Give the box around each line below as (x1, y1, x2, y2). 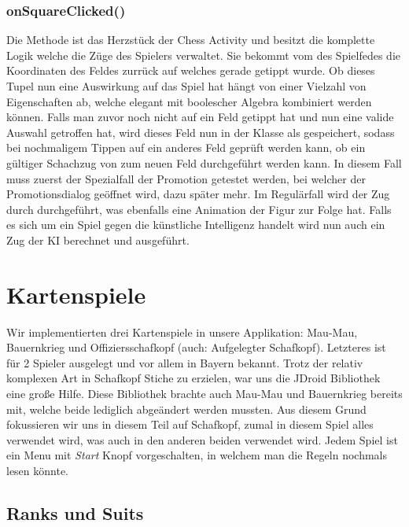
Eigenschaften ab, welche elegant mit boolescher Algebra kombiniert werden (6, 93, 372, 109)
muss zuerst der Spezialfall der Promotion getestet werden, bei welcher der (6, 170, 366, 186)
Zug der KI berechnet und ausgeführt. (6, 231, 190, 248)
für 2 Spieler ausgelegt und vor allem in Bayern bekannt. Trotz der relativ (6, 354, 363, 370)
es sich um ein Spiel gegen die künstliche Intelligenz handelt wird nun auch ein (6, 216, 385, 233)
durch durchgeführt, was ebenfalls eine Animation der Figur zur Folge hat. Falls (6, 201, 392, 217)
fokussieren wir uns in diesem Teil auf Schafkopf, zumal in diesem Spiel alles (6, 416, 374, 433)
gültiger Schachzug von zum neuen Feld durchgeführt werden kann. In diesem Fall (6, 154, 402, 171)
